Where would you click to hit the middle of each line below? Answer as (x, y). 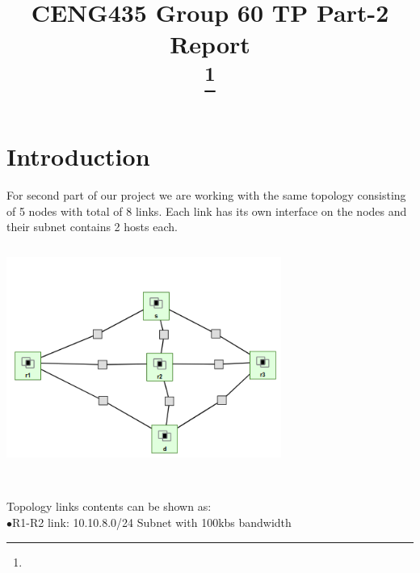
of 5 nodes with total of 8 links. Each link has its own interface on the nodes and (207, 211)
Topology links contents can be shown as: (109, 506)
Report (210, 44)
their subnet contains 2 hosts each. (92, 227)
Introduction (78, 156)
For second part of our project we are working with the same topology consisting (206, 195)
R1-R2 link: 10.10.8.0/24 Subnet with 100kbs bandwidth (152, 522)
